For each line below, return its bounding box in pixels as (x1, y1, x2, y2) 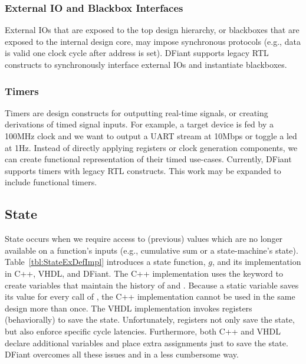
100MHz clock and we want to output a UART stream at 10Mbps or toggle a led (5, 130, 297, 142)
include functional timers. (5, 176, 97, 188)
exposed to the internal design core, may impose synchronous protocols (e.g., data (5, 35, 301, 47)
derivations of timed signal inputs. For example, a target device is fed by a (5, 118, 274, 130)
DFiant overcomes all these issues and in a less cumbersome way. (5, 348, 239, 360)
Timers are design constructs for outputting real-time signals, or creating (5, 106, 268, 119)
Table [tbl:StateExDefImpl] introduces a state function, (5, 255, 206, 268)
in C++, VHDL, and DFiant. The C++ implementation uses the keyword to (5, 267, 283, 279)
